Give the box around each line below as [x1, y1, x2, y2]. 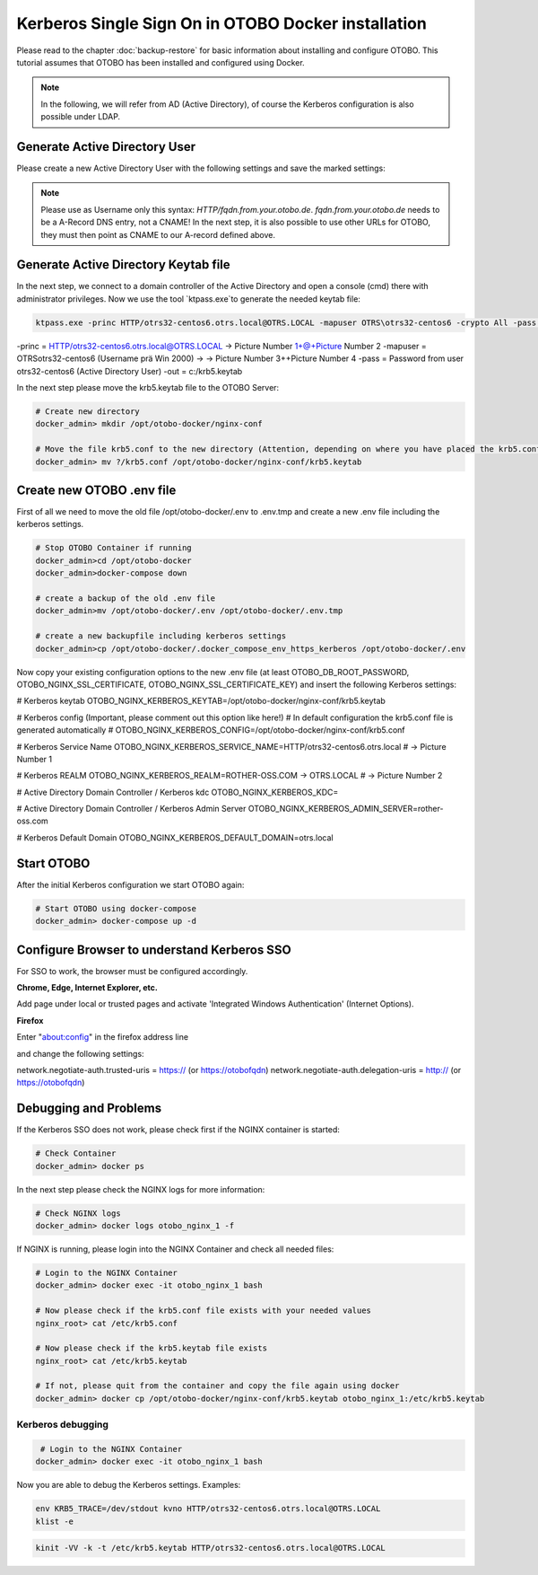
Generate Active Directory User [16, 139, 196, 154]
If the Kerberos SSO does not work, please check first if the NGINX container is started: [16, 1124, 341, 1135]
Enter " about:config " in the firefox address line [16, 1032, 188, 1043]
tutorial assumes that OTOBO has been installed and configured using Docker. [16, 57, 305, 67]
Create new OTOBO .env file [16, 482, 177, 497]
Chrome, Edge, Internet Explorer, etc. [16, 982, 159, 993]
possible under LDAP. [40, 111, 121, 122]
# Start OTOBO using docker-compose [35, 903, 197, 913]
